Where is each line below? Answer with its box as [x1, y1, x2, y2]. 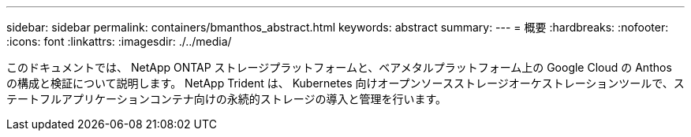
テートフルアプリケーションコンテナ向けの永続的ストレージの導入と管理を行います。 [6, 92, 447, 106]
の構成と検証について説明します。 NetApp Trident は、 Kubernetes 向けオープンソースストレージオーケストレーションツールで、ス [6, 76, 685, 90]
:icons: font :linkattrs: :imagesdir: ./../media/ [6, 35, 232, 48]
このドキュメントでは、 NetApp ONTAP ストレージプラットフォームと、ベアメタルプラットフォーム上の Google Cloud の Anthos [6, 61, 672, 74]
